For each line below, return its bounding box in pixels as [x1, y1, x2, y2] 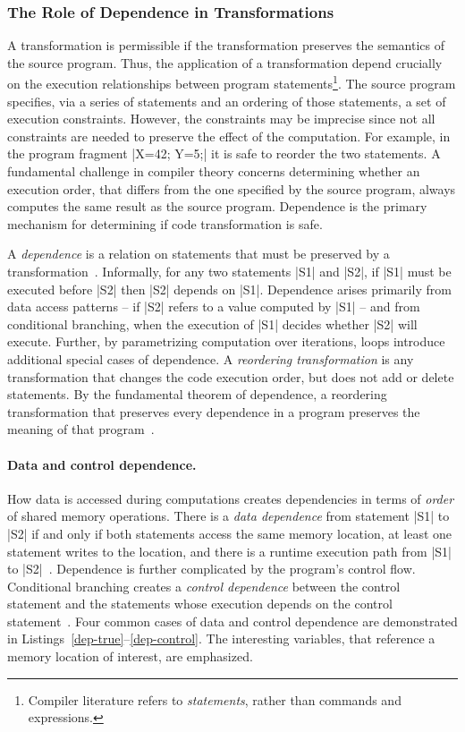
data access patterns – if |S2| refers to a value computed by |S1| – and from [7, 297, 420, 316]
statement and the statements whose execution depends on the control [7, 594, 393, 613]
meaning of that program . [7, 420, 155, 438]
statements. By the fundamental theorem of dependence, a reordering [7, 385, 387, 404]
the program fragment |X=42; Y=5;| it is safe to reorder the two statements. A [7, 144, 441, 163]
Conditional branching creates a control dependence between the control [7, 576, 401, 595]
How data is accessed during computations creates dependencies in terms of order [7, 489, 454, 507]
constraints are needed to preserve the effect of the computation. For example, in [7, 126, 451, 145]
